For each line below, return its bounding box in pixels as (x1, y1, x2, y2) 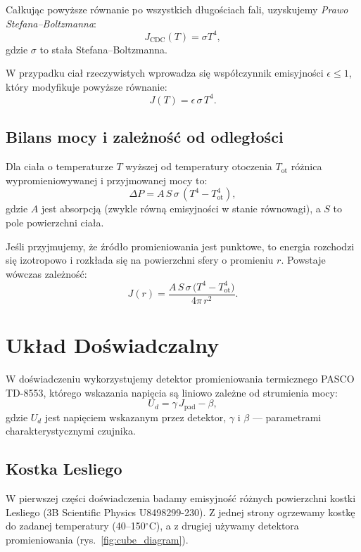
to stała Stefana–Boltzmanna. (39, 41, 167, 56)
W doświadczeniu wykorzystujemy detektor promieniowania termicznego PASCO (6, 371, 355, 386)
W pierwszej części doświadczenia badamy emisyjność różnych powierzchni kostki (6, 491, 356, 506)
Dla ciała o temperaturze (6, 159, 113, 174)
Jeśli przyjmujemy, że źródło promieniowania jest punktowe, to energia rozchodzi (6, 238, 355, 253)
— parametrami (252, 409, 322, 424)
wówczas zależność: (6, 266, 87, 281)
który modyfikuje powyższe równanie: (6, 79, 167, 94)
